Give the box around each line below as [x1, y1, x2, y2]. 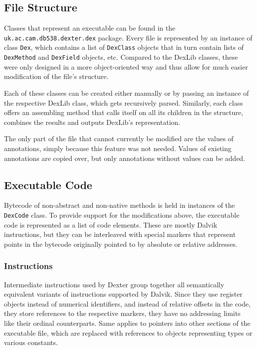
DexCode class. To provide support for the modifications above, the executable [4, 209, 240, 220]
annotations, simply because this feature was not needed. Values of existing [4, 143, 232, 153]
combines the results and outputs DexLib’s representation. [4, 116, 181, 127]
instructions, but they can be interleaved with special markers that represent [4, 229, 236, 239]
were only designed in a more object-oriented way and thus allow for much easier [4, 61, 248, 72]
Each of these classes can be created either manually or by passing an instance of [4, 87, 249, 98]
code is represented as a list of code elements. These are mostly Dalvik [4, 219, 218, 230]
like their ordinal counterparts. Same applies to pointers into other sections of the [4, 317, 251, 328]
